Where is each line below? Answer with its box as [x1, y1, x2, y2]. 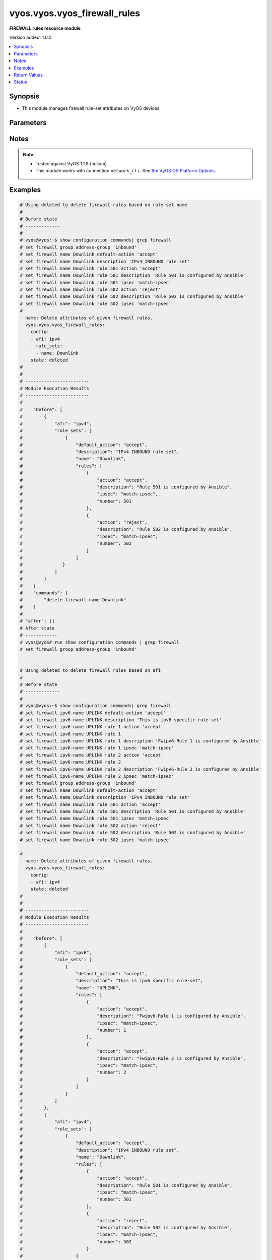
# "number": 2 [20, 1069, 126, 1076]
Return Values [14, 72, 43, 78]
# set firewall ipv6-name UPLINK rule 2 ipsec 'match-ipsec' [20, 774, 174, 779]
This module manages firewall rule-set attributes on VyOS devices [22, 105, 160, 111]
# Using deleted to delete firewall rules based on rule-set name [20, 202, 187, 208]
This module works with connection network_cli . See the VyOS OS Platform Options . [35, 168, 216, 174]
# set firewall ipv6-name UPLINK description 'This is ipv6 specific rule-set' [20, 717, 222, 723]
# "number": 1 [20, 1027, 126, 1033]
